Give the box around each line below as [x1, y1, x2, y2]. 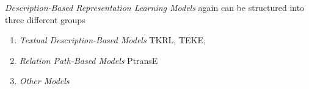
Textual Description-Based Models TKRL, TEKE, [19, 34, 206, 46]
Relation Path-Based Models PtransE [19, 54, 158, 66]
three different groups [5, 13, 85, 26]
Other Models [19, 74, 70, 87]
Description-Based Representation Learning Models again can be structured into [5, 1, 305, 13]
